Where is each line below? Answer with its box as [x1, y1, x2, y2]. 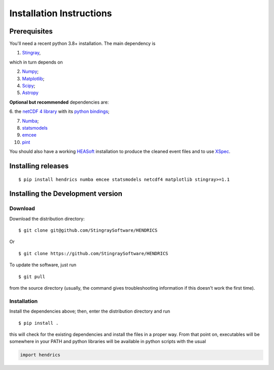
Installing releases [9, 162, 69, 170]
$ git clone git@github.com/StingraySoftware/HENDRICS [18, 228, 158, 233]
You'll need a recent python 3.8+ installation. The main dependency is [9, 41, 156, 47]
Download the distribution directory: [9, 215, 85, 222]
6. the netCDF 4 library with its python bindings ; [9, 108, 110, 114]
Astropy [22, 89, 39, 96]
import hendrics [20, 352, 61, 358]
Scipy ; [22, 83, 36, 89]
